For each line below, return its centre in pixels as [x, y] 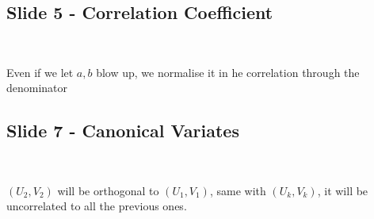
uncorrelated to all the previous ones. [97, 206]
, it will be [343, 190]
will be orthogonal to [108, 190]
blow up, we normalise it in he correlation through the [228, 72]
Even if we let [40, 72]
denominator [37, 88]
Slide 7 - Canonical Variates [123, 131]
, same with [238, 190]
